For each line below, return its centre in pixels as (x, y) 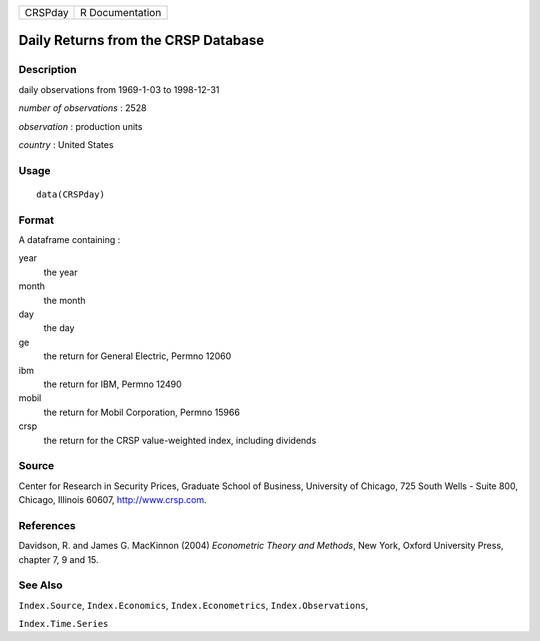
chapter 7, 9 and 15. (58, 559)
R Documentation (121, 12)
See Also (40, 585)
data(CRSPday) (70, 194)
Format (36, 220)
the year (60, 272)
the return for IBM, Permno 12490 (112, 384)
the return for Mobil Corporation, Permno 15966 (141, 412)
